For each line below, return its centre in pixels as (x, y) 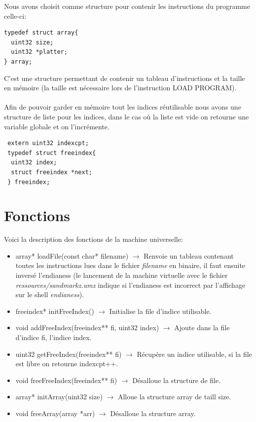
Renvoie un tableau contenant (189, 255)
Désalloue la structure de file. (177, 380)
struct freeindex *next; (52, 172)
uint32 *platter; (39, 52)
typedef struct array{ (41, 33)
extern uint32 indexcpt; (48, 143)
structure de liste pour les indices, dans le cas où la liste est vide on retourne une (127, 116)
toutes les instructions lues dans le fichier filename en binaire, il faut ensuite (130, 265)
